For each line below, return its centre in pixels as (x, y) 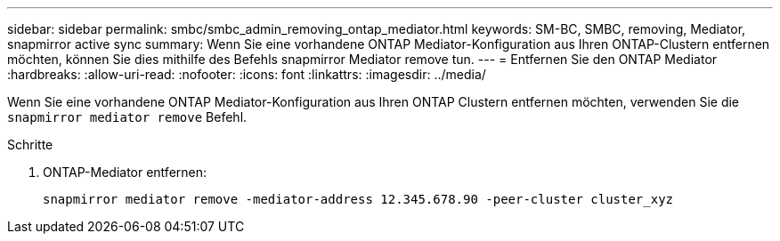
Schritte (30, 145)
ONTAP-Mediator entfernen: (125, 172)
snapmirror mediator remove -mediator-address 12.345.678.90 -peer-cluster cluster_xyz (358, 199)
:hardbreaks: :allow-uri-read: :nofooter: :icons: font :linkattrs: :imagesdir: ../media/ (247, 74)
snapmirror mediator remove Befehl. (127, 117)
